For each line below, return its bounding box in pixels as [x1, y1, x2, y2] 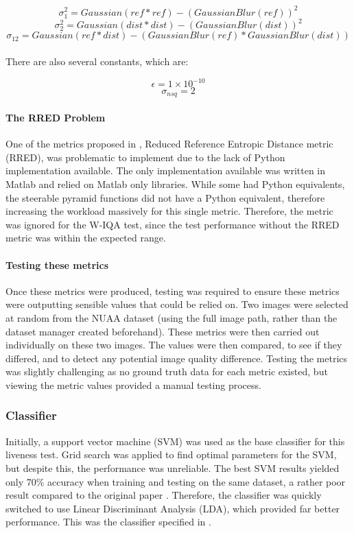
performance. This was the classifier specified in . [5, 514, 211, 529]
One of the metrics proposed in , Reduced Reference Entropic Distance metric [5, 137, 333, 151]
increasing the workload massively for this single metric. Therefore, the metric [5, 204, 333, 218]
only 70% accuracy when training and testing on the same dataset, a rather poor [5, 474, 346, 488]
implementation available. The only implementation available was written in [5, 163, 326, 178]
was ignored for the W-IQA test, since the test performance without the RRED [5, 217, 340, 231]
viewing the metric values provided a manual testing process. [5, 377, 261, 392]
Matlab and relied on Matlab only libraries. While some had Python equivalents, [5, 177, 345, 191]
